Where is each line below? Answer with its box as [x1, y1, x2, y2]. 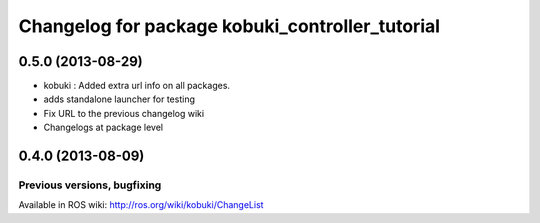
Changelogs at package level [43, 121, 164, 134]
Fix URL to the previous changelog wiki [43, 107, 205, 119]
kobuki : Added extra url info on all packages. [43, 80, 230, 92]
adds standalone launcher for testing [43, 93, 195, 105]
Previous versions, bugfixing [18, 178, 162, 192]
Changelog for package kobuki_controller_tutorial [18, 15, 440, 37]
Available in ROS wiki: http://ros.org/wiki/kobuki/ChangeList [18, 199, 264, 211]
